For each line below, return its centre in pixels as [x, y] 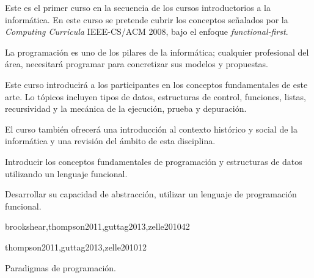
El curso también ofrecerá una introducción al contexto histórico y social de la [151, 129]
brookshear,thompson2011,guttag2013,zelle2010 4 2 [97, 226]
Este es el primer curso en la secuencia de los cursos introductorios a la [138, 7]
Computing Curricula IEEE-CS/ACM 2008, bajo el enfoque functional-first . [147, 31]
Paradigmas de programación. [61, 267]
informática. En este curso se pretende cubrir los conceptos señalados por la [147, 19]
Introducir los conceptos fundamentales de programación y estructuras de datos [154, 161]
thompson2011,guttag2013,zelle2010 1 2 [76, 247]
